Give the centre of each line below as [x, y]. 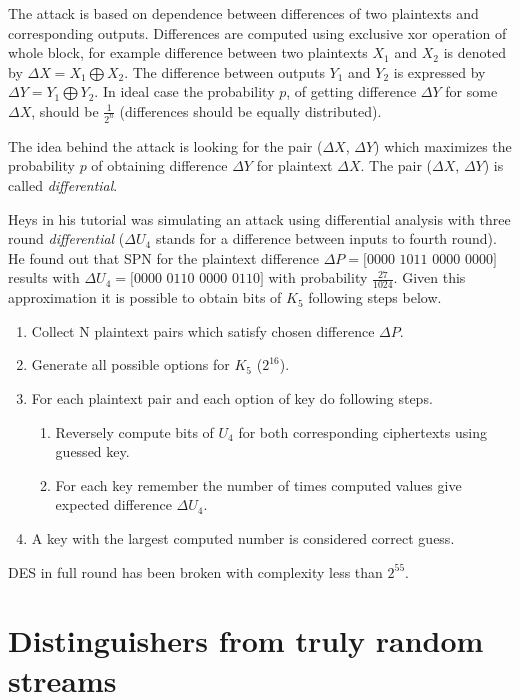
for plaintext [294, 165]
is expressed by [439, 71]
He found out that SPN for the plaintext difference [164, 257]
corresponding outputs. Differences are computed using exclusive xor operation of [257, 32]
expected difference [113, 504]
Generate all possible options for [130, 364]
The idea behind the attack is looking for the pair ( [165, 145]
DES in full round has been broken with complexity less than [195, 571]
